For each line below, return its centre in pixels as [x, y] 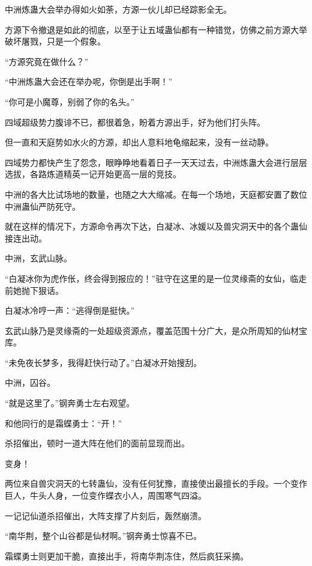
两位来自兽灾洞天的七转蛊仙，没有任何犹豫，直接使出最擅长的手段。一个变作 [156, 483]
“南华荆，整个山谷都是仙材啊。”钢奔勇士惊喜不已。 [103, 536]
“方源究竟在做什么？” [47, 61]
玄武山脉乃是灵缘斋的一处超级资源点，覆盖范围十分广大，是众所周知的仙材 [152, 330]
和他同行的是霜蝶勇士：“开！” [64, 423]
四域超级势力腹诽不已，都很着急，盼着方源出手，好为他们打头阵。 [135, 122]
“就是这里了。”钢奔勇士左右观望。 [70, 403]
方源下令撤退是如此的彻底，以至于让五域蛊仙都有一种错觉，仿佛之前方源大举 [156, 29]
